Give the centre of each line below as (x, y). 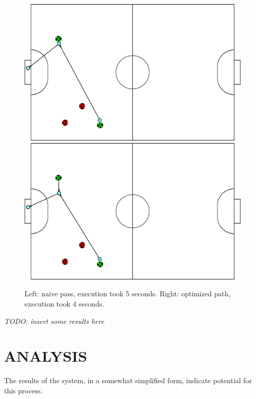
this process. (23, 390)
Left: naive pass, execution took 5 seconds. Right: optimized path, (127, 294)
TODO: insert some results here (54, 321)
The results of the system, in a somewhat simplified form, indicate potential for (128, 380)
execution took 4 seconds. (65, 303)
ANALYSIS (46, 356)
